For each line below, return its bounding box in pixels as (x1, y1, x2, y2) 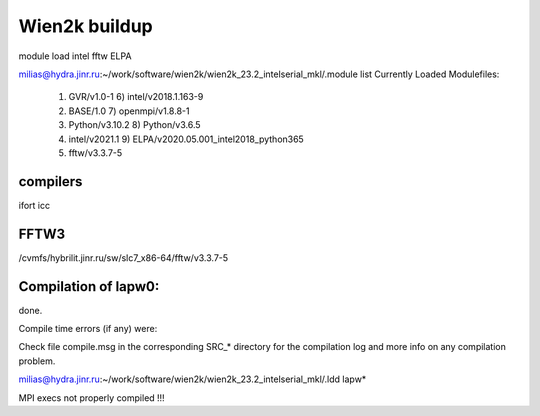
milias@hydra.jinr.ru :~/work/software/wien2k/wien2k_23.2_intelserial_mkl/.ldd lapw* (18, 373, 367, 385)
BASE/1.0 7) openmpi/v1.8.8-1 (68, 105, 190, 117)
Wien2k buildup (18, 15, 154, 37)
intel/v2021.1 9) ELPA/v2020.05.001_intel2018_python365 (68, 133, 304, 145)
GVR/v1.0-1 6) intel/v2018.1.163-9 (68, 91, 204, 103)
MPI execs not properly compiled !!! (18, 391, 165, 404)
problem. (18, 355, 56, 367)
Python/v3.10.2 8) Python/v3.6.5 (68, 119, 201, 131)
